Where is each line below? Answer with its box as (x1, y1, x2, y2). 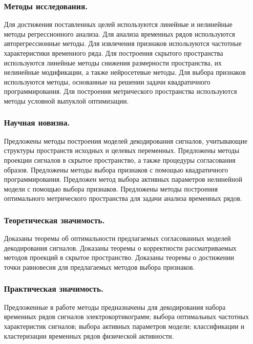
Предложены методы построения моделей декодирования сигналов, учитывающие (4, 135, 248, 146)
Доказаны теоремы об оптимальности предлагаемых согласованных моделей (4, 233, 231, 243)
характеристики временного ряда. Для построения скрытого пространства (4, 48, 223, 58)
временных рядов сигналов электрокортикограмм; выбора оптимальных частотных (4, 311, 249, 322)
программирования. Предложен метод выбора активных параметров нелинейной (4, 174, 242, 184)
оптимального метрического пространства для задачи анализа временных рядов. (4, 193, 242, 203)
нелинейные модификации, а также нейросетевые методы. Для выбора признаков (4, 67, 246, 77)
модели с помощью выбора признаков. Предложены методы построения (4, 183, 218, 193)
